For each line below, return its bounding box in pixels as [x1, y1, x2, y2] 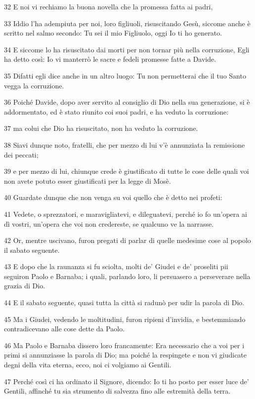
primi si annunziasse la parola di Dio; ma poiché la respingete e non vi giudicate [4, 350, 247, 360]
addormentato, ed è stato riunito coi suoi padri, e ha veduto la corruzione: [4, 106, 229, 117]
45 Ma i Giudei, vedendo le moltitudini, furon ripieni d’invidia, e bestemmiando [4, 314, 246, 324]
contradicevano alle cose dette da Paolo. [4, 323, 125, 334]
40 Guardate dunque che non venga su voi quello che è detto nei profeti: [4, 192, 222, 202]
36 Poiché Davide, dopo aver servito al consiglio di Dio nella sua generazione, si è [4, 97, 250, 107]
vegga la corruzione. [4, 80, 64, 90]
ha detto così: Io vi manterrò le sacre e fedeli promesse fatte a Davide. [4, 54, 216, 64]
